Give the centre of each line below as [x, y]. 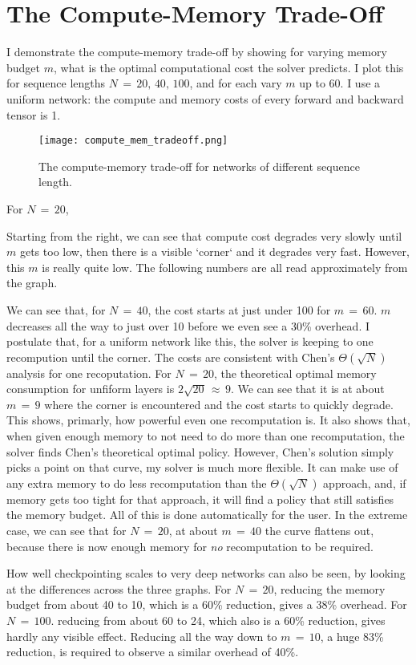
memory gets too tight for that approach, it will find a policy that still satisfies [200, 499]
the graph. [32, 283]
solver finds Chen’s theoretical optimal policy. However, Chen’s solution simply [200, 451]
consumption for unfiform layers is [91, 389]
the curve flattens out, [319, 531]
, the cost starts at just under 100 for [239, 309]
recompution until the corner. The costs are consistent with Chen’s [171, 357]
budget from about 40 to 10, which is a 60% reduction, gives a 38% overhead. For [207, 604]
